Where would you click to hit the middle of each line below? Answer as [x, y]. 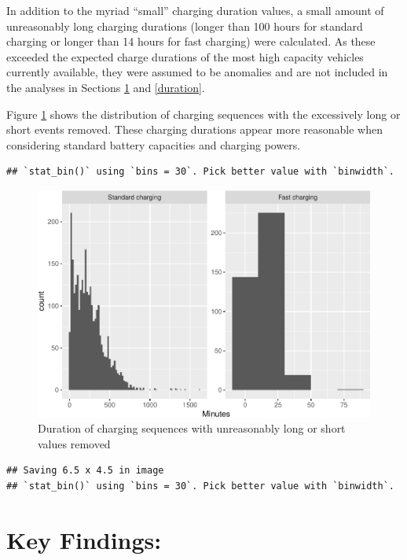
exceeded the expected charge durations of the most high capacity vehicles [185, 56]
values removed [74, 443]
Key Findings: [84, 539]
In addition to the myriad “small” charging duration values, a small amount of [195, 10]
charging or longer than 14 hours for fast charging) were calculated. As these [191, 41]
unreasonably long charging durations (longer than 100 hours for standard [185, 26]
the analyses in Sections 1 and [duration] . [106, 87]
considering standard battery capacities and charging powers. [154, 144]
